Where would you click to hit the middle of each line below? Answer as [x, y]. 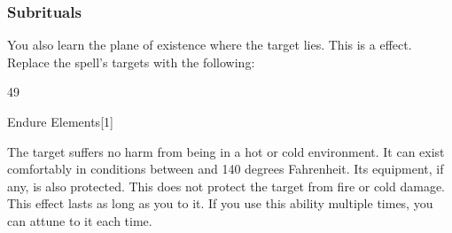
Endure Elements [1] [60, 121]
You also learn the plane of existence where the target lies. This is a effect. [210, 45]
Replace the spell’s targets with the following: [131, 62]
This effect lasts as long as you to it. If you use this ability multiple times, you [220, 203]
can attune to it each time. [80, 220]
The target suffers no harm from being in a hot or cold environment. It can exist [226, 151]
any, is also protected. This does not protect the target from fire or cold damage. [226, 186]
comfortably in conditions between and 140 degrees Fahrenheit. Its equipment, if [226, 169]
